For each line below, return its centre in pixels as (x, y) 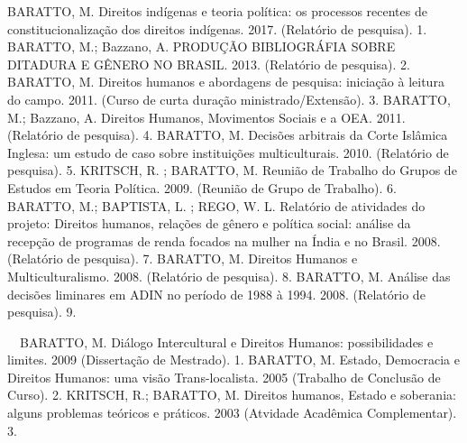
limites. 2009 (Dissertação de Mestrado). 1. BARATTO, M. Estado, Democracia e (233, 360)
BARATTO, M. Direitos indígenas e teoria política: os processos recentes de (217, 11)
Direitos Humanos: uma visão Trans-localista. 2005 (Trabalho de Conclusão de (224, 377)
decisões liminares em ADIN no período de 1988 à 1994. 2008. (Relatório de (216, 294)
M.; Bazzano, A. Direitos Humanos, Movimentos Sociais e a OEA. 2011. (206, 117)
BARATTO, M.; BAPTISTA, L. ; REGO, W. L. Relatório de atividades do (216, 205)
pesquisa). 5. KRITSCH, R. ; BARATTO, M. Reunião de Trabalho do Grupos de (232, 170)
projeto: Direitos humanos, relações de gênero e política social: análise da (209, 223)
